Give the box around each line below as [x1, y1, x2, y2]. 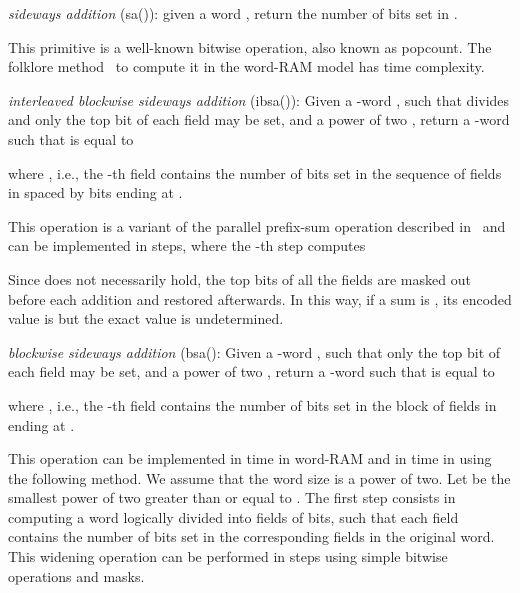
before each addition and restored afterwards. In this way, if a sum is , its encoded [8, 288, 512, 309]
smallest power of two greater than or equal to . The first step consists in [8, 487, 456, 508]
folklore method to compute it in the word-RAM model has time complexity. [8, 56, 485, 77]
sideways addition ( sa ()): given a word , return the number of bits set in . [8, 3, 458, 23]
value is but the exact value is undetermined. [8, 308, 284, 329]
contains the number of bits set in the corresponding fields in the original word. [8, 526, 495, 547]
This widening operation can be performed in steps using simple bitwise [8, 546, 448, 567]
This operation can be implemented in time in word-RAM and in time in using [8, 448, 492, 469]
